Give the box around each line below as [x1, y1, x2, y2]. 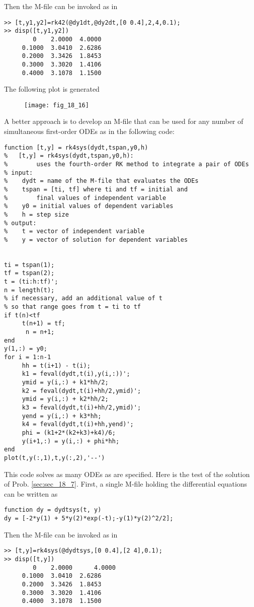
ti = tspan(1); [4, 261, 55, 268]
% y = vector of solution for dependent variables [4, 236, 188, 243]
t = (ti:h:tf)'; [4, 278, 58, 286]
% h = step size [4, 211, 69, 218]
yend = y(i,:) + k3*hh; [22, 412, 102, 420]
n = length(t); [4, 286, 55, 294]
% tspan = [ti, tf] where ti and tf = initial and [4, 185, 188, 193]
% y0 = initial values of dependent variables [4, 203, 174, 210]
